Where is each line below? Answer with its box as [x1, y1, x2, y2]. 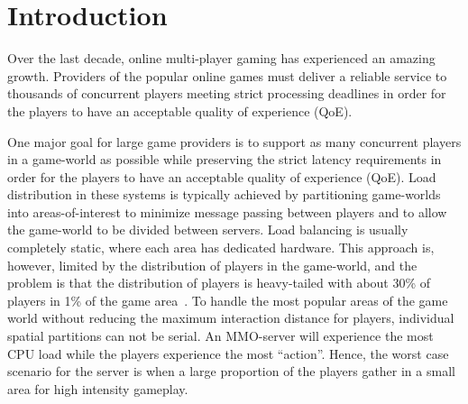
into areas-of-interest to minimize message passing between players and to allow [7, 202, 447, 221]
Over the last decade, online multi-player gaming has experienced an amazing [7, 49, 436, 68]
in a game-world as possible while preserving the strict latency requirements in [7, 150, 442, 169]
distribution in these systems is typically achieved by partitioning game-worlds [7, 185, 441, 204]
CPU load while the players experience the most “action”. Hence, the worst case [7, 344, 449, 363]
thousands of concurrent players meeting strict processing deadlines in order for [7, 84, 446, 103]
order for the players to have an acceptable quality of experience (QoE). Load [7, 167, 436, 186]
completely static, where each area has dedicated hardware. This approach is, [7, 238, 435, 257]
